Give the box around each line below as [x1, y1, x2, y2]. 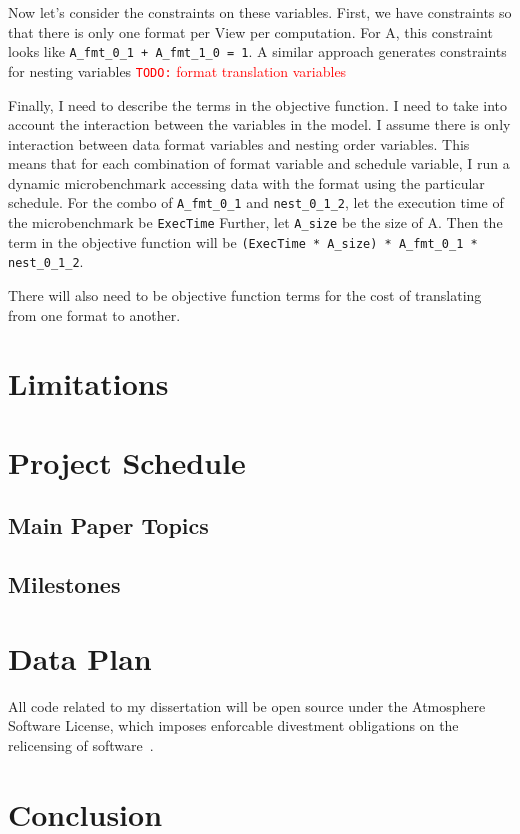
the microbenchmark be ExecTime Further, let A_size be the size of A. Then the [8, 212, 503, 233]
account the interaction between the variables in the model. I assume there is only [8, 114, 511, 135]
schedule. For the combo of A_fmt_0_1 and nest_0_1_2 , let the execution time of [8, 192, 504, 213]
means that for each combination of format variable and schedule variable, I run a [8, 153, 510, 174]
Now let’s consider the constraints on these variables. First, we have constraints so [8, 2, 512, 22]
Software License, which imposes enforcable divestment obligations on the [8, 715, 459, 736]
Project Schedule [8, 441, 246, 482]
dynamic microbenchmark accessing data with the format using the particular [8, 172, 485, 193]
